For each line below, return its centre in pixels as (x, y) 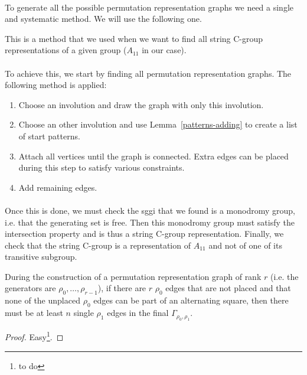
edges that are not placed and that (228, 288)
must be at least (34, 313)
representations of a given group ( (66, 50)
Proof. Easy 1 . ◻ (34, 336)
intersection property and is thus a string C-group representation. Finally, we (144, 234)
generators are (30, 288)
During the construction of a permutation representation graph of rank (133, 276)
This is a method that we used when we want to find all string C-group (134, 38)
